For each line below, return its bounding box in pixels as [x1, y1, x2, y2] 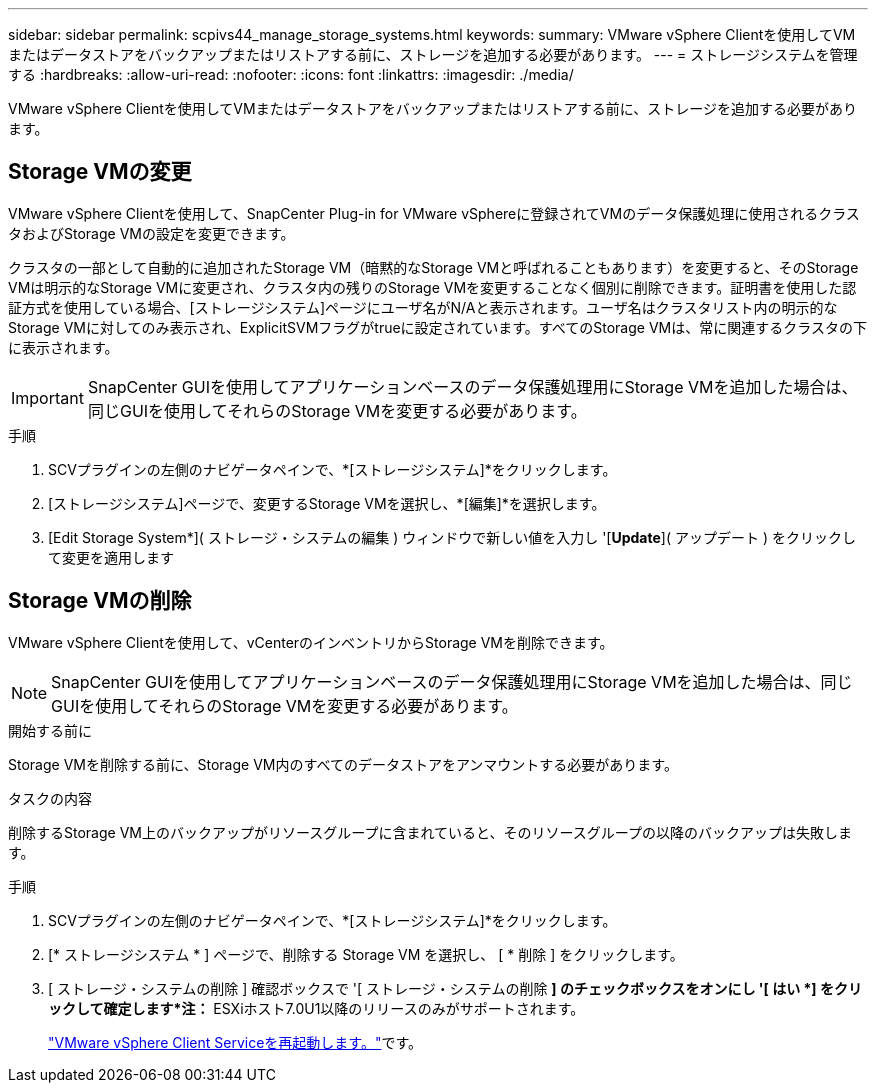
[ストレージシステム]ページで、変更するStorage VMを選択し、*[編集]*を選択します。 [48, 494, 606, 512]
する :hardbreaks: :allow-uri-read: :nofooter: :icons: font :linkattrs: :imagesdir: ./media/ [8, 66, 574, 83]
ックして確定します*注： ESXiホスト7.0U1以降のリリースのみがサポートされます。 [48, 999, 585, 1017]
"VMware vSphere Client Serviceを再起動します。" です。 [48, 1033, 423, 1051]
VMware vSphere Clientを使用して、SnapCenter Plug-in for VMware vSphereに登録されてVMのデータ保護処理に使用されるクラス [8, 204, 860, 222]
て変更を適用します [48, 548, 174, 566]
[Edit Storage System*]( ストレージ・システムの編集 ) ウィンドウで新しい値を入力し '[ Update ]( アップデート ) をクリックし [48, 528, 856, 546]
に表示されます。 [8, 338, 119, 356]
